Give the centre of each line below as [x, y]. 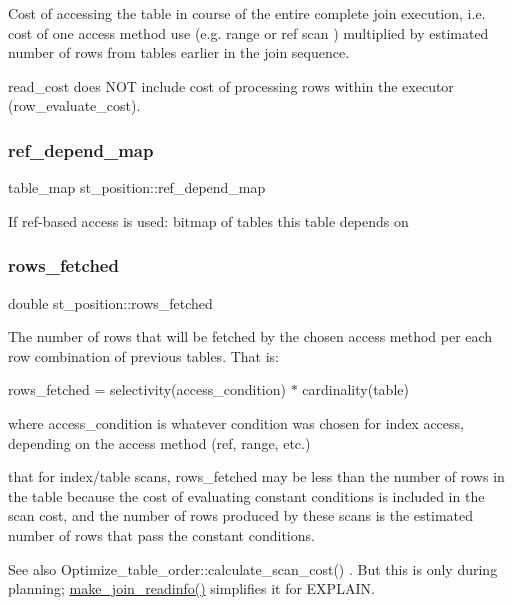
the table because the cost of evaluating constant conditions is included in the [246, 495]
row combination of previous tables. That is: [143, 355]
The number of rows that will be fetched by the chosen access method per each [250, 336]
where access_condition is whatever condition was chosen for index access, [236, 422]
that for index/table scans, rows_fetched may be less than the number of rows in [256, 476]
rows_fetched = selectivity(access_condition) [147, 389]
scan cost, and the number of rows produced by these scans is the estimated [241, 515]
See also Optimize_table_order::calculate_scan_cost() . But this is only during [253, 568]
